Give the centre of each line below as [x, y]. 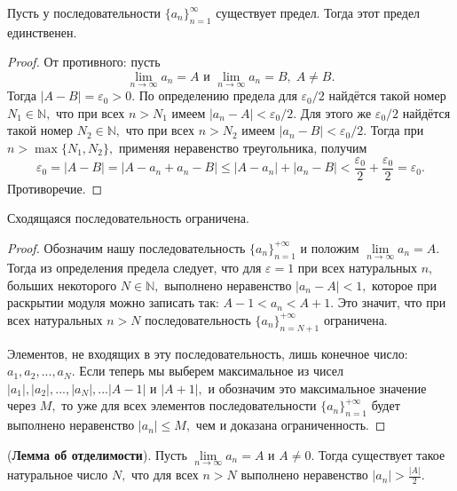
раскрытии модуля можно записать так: [113, 302]
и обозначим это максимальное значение [317, 388]
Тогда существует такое [382, 454]
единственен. [42, 32]
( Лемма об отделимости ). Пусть [97, 454]
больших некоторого [62, 285]
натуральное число [58, 475]
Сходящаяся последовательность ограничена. [128, 218]
